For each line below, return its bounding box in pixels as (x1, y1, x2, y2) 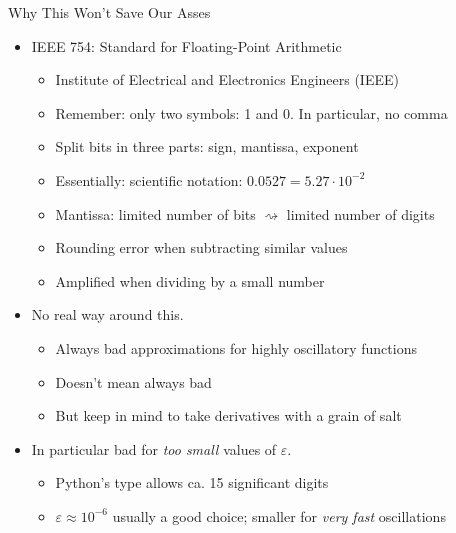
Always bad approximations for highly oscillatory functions (55, 337, 417, 358)
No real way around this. (31, 304, 184, 325)
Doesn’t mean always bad (55, 371, 212, 392)
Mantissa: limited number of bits (55, 203, 256, 224)
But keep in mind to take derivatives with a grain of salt (55, 405, 402, 426)
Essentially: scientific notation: (55, 169, 243, 190)
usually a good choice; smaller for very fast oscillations (112, 505, 446, 526)
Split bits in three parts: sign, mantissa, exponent (55, 136, 359, 157)
